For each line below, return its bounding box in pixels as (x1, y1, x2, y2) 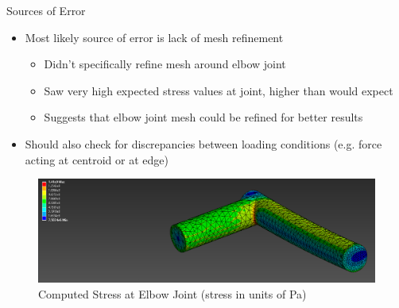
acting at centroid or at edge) (25, 151, 169, 167)
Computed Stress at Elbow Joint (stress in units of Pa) (38, 286, 307, 302)
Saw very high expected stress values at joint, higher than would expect (44, 82, 393, 98)
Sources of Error (6, 2, 86, 18)
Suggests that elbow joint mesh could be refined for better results (44, 109, 363, 125)
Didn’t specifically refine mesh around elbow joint (44, 56, 286, 72)
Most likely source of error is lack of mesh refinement (25, 29, 284, 45)
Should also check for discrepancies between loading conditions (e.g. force (25, 135, 382, 152)
